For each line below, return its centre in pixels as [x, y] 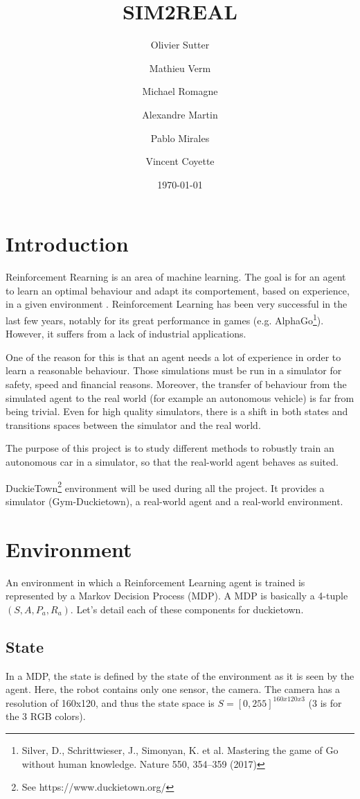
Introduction [67, 244]
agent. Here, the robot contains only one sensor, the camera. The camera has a [173, 689]
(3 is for [325, 702]
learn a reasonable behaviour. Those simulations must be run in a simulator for [174, 370]
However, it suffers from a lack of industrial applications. [126, 334]
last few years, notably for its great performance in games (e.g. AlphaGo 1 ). [165, 319]
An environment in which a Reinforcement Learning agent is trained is [155, 582]
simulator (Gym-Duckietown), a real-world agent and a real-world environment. [174, 501]
